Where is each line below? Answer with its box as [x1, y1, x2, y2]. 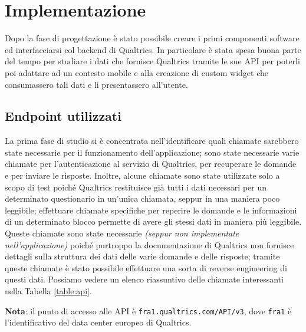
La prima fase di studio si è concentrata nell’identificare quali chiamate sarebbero [5, 134, 299, 147]
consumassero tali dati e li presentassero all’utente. [5, 78, 188, 90]
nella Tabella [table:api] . [5, 285, 92, 297]
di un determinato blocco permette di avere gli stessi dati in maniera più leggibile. [5, 215, 302, 228]
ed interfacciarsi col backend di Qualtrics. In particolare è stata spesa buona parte [5, 43, 301, 55]
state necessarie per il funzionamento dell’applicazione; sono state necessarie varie [5, 146, 300, 158]
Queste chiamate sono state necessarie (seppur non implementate [5, 227, 239, 239]
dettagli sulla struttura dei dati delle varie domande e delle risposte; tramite [5, 250, 280, 262]
